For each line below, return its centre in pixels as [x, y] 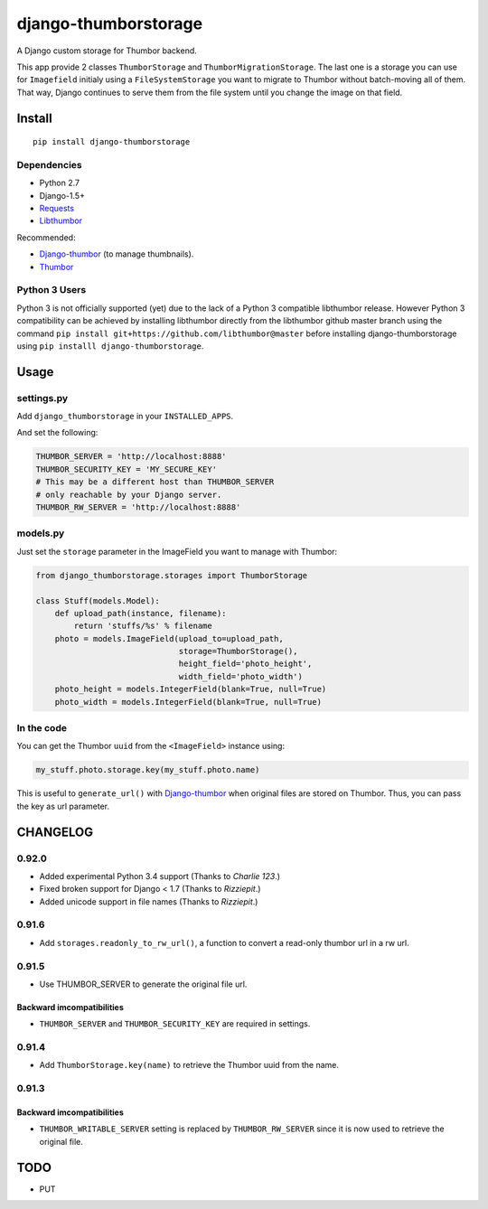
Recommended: [46, 237]
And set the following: [57, 433]
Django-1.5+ [62, 195]
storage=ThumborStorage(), [238, 651]
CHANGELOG [55, 832]
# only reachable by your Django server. [129, 494]
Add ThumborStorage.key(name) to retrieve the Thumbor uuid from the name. [189, 1065]
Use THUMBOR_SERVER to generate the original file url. [143, 984]
